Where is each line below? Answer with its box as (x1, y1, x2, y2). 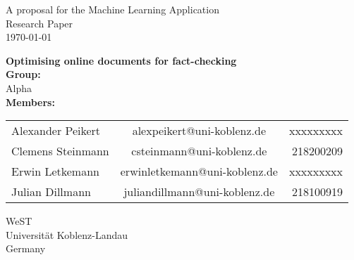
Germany (6, 241, 46, 256)
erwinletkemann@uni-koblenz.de (120, 163, 278, 180)
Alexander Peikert (11, 122, 101, 139)
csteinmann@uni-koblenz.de (131, 143, 267, 160)
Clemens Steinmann (11, 143, 109, 160)
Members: (6, 94, 55, 109)
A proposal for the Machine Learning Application (6, 2, 219, 16)
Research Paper (6, 15, 73, 30)
